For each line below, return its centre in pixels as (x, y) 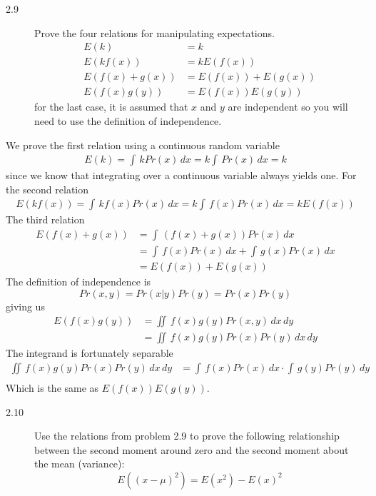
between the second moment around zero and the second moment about (192, 449)
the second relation (47, 189)
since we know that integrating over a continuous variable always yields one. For (181, 175)
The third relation (45, 219)
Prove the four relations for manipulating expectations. (154, 32)
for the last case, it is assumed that (111, 107)
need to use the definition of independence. (128, 120)
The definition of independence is (78, 282)
